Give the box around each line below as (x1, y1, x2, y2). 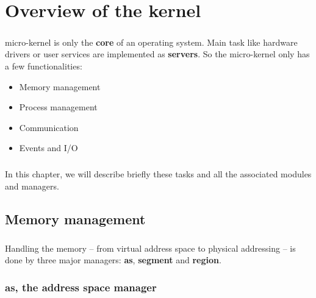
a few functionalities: (5, 59, 82, 72)
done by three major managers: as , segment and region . (5, 254, 221, 266)
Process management (19, 101, 98, 113)
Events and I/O (19, 141, 78, 154)
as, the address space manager (5, 279, 157, 294)
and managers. (5, 179, 59, 192)
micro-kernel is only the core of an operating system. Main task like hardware (5, 35, 298, 48)
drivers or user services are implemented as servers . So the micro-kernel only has (5, 48, 310, 60)
